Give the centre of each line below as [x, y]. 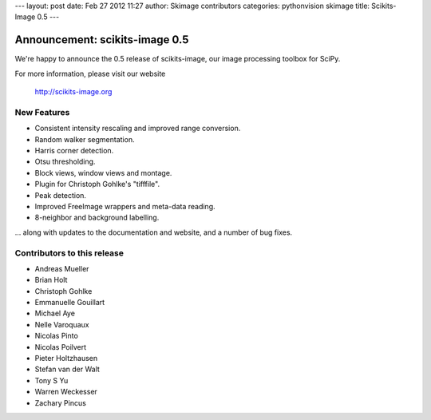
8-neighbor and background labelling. [97, 218]
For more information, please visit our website [90, 73]
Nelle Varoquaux [62, 324]
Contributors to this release [69, 253]
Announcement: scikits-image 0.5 [102, 40]
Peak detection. [61, 195]
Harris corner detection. [74, 151]
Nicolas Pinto [57, 336]
